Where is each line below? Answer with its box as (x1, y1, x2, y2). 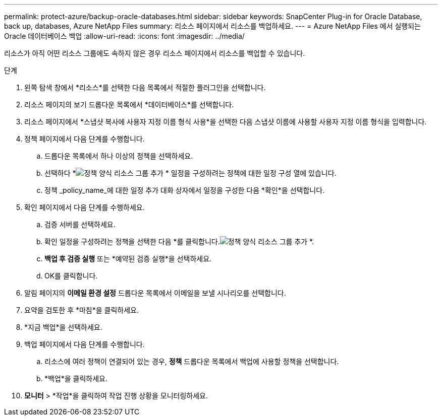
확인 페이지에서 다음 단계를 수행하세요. (24, 203, 145, 212)
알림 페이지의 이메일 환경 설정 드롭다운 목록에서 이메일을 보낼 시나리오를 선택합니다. (24, 289, 286, 297)
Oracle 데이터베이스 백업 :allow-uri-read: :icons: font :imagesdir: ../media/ (4, 32, 245, 40)
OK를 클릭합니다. (44, 271, 98, 280)
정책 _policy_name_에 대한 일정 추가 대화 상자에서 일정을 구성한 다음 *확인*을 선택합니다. (44, 186, 325, 194)
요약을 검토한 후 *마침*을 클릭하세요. (24, 306, 139, 314)
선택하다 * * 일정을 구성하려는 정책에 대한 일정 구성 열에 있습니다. (44, 169, 337, 177)
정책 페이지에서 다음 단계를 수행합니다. (24, 134, 145, 143)
